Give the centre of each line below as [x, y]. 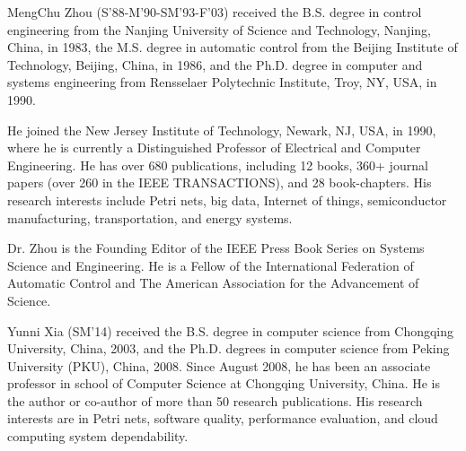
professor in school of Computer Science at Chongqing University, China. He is [224, 383]
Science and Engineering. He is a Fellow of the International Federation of [211, 265]
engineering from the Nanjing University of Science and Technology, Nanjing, [219, 29]
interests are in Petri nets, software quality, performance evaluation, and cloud [223, 418]
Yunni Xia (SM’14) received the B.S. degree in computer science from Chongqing [231, 330]
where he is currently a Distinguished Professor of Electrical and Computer [214, 147]
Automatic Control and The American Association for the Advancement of [213, 283]
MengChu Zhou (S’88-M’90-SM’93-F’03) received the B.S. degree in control [215, 12]
